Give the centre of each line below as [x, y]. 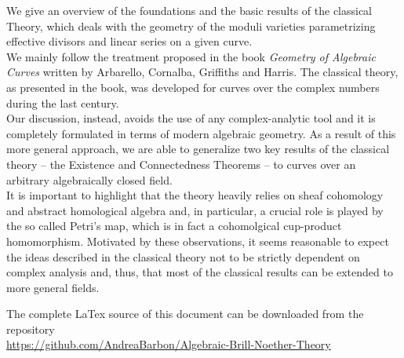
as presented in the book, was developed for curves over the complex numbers [193, 87]
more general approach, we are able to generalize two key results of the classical [198, 149]
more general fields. [53, 287]
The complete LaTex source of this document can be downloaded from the [185, 314]
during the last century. [63, 102]
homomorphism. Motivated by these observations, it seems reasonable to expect [198, 241]
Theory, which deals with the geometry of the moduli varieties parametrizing [191, 26]
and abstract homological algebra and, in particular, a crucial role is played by [195, 210]
